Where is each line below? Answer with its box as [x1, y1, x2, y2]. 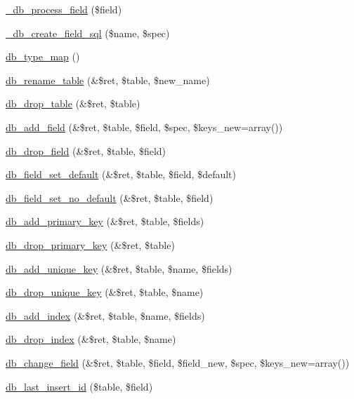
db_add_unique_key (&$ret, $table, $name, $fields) [6, 261, 232, 276]
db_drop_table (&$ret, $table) [6, 96, 140, 111]
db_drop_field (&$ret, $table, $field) [6, 143, 166, 158]
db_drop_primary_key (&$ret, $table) [6, 237, 175, 252]
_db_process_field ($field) [6, 2, 122, 16]
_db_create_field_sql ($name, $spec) [6, 25, 170, 40]
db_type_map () [6, 49, 80, 64]
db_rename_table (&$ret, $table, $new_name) [6, 72, 210, 87]
